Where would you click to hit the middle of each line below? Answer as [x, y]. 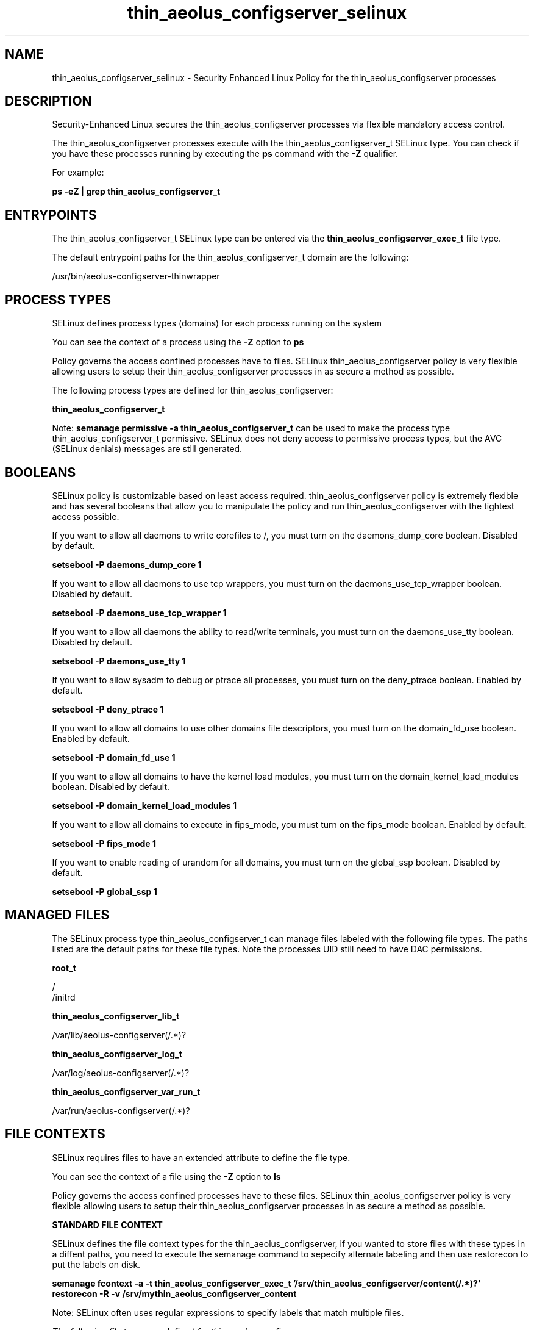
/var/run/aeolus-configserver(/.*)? [121, 1110]
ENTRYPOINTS [51, 215]
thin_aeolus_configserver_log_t [117, 1054]
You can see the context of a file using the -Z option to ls [166, 1176]
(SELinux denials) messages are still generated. [147, 449]
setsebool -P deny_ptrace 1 [108, 709]
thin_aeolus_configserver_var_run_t [126, 1091]
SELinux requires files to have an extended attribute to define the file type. [201, 1157]
